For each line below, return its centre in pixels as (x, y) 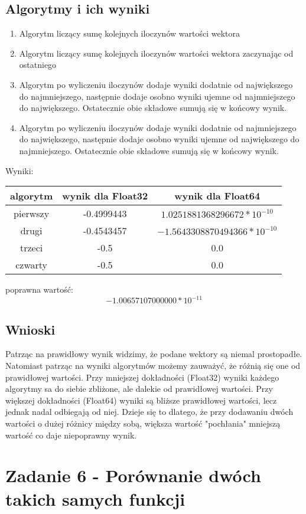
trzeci (31, 248)
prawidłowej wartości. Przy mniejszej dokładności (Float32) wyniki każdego (142, 377)
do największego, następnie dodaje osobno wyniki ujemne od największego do (159, 139)
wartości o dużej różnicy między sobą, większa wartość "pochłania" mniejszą (143, 423)
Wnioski (30, 329)
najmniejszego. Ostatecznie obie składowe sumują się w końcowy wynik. (149, 150)
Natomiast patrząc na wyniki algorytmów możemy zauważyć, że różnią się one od (153, 366)
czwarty (32, 265)
